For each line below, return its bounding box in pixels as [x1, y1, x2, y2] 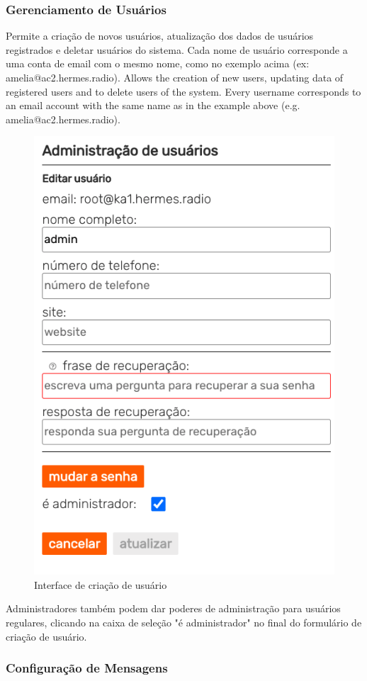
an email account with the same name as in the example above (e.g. [6, 98, 300, 113]
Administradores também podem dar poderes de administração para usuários [6, 601, 341, 616]
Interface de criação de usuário [34, 577, 167, 592]
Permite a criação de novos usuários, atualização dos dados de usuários [6, 28, 314, 43]
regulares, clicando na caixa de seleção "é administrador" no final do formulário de [6, 615, 362, 630]
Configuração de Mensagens [6, 659, 168, 677]
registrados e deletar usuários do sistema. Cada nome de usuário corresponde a [6, 42, 348, 57]
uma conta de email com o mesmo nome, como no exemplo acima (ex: [6, 56, 310, 71]
